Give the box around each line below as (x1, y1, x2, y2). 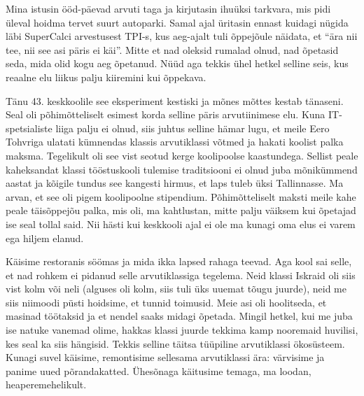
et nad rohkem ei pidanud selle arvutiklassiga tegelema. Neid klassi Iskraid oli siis (6, 267, 356, 282)
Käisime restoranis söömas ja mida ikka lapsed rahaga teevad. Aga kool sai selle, (6, 254, 352, 269)
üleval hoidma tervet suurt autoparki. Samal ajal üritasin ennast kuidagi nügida (6, 15, 349, 29)
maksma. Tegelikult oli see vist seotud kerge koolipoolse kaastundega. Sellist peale (6, 148, 358, 162)
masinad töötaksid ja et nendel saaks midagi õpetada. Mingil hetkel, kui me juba (6, 309, 353, 323)
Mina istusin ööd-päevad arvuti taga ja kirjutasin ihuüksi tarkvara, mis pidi (6, 1, 331, 15)
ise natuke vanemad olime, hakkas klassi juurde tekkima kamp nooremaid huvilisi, (6, 323, 358, 337)
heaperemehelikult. (6, 377, 87, 392)
